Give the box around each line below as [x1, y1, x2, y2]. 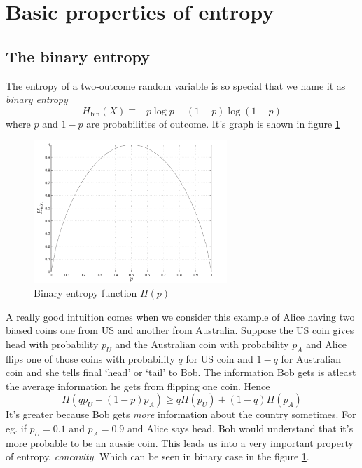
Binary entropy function [34, 286, 137, 300]
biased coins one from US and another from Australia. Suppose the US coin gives [6, 323, 354, 337]
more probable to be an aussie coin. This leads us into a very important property [6, 435, 354, 450]
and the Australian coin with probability [115, 336, 289, 351]
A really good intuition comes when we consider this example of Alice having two [6, 309, 355, 323]
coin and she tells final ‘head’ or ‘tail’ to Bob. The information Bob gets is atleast [6, 365, 356, 380]
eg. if [6, 421, 27, 436]
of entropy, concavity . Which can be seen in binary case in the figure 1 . [6, 449, 309, 464]
